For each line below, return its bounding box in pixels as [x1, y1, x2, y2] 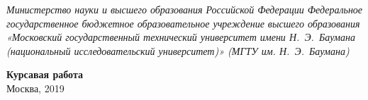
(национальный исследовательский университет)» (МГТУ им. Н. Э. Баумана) [6, 43, 350, 58]
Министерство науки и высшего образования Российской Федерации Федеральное [6, 2, 363, 16]
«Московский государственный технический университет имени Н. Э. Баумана [6, 30, 355, 44]
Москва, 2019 [6, 80, 65, 95]
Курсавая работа [6, 67, 83, 82]
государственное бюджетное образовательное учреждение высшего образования [6, 15, 360, 30]
